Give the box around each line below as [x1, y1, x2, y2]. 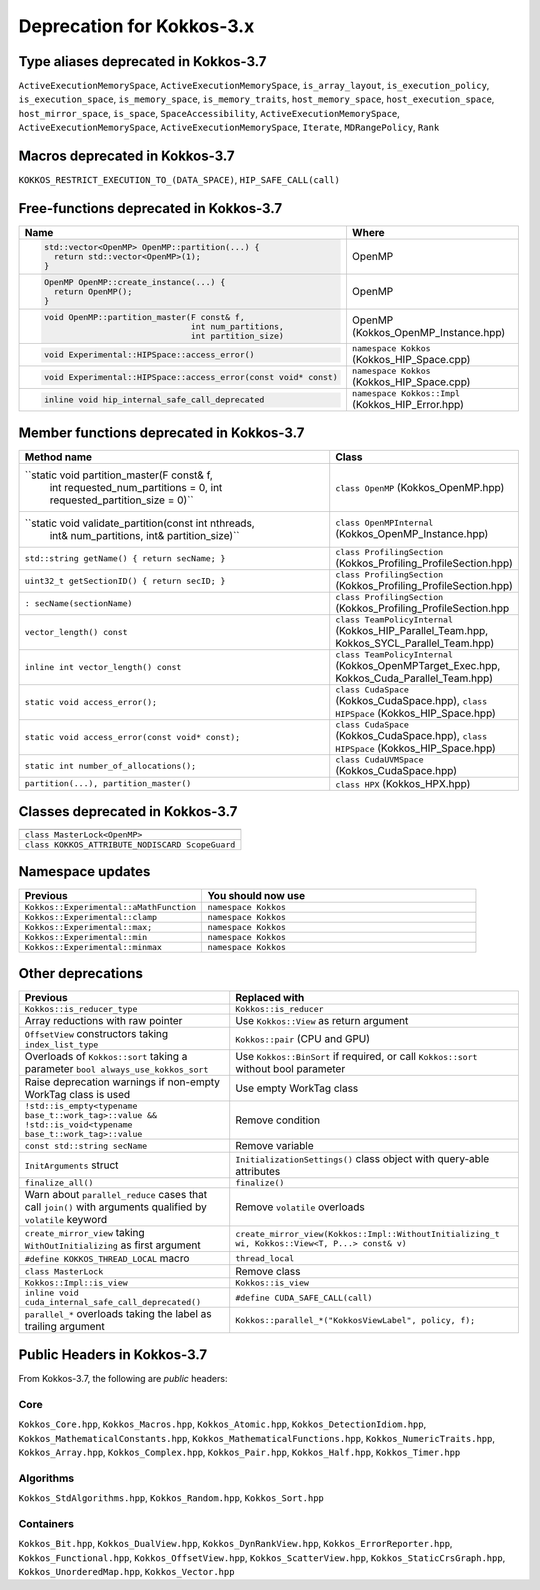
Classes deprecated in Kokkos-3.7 [18, 803, 238, 820]
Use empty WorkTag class [235, 1081, 359, 1095]
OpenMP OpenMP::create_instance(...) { [43, 276, 226, 287]
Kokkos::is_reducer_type [24, 1004, 138, 1015]
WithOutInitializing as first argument [24, 1238, 201, 1252]
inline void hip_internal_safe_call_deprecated [43, 395, 265, 405]
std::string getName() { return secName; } [24, 553, 226, 564]
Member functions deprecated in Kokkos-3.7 [18, 424, 305, 441]
